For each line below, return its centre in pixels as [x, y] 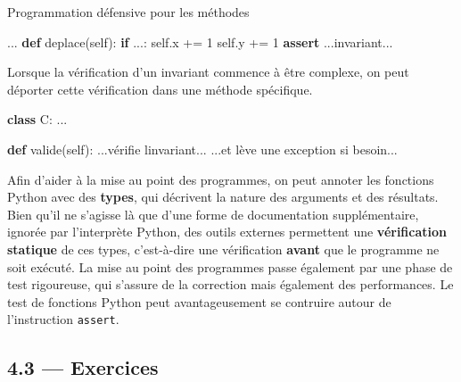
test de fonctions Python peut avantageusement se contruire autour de [199, 301]
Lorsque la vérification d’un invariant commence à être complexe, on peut [208, 72]
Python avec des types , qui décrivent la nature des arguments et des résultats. [223, 197]
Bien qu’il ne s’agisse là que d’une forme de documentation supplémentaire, [213, 214]
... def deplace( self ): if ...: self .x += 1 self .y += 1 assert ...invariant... [200, 42]
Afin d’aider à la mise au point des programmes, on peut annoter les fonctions [221, 179]
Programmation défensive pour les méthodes [128, 12]
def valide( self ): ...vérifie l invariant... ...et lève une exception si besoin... [202, 149]
